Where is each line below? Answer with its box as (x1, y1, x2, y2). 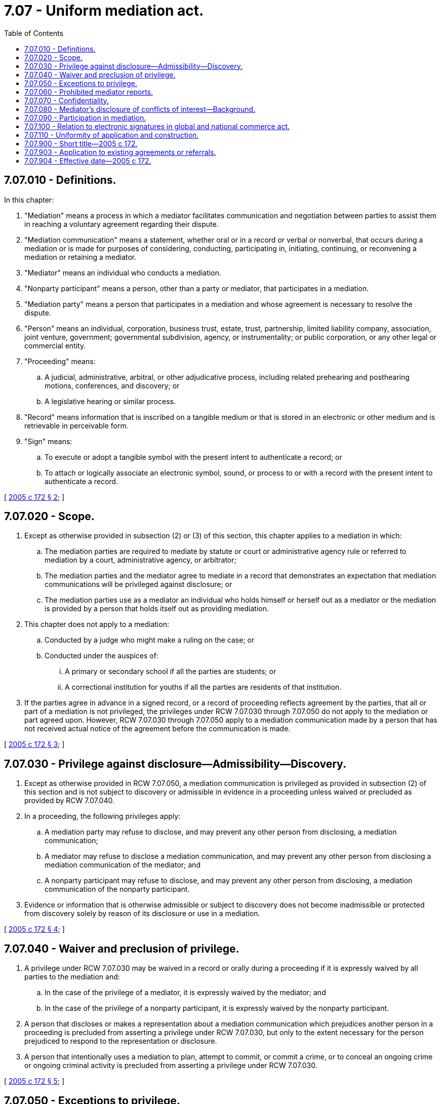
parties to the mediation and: (24, 972, 120, 981)
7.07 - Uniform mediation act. (4, 2, 204, 19)
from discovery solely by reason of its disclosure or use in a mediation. (24, 909, 260, 918)
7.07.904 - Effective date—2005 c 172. (24, 156, 151, 165)
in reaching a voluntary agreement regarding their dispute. (24, 219, 219, 228)
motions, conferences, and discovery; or (45, 381, 180, 390)
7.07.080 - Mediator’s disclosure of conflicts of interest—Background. (24, 104, 256, 113)
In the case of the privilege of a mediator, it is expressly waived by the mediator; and (45, 988, 326, 997)
